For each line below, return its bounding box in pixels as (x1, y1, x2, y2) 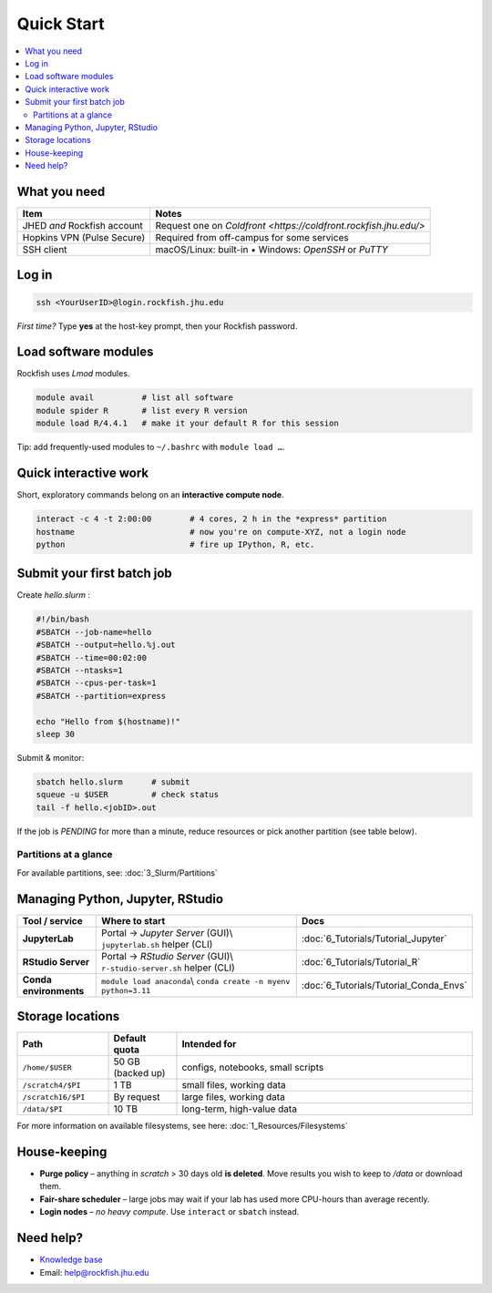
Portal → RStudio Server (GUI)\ (101, 949, 234, 962)
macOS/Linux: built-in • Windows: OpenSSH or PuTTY (155, 242, 389, 255)
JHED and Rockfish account (22, 219, 143, 231)
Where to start (101, 914, 166, 927)
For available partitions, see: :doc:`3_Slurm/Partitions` (16, 867, 218, 878)
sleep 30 (36, 729, 76, 739)
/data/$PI (22, 1103, 64, 1113)
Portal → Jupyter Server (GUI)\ (101, 926, 233, 939)
